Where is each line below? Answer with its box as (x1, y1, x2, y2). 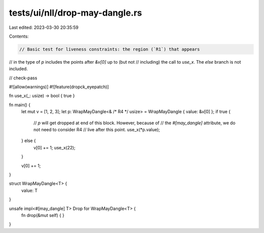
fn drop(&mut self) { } (21, 212, 65, 218)
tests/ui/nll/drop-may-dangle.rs (9, 7, 142, 18)
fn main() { (9, 102, 31, 108)
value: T (21, 187, 38, 193)
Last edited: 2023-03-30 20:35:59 (9, 24, 79, 30)
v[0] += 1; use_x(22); (33, 144, 76, 150)
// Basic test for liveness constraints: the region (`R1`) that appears (19, 47, 200, 52)
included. (9, 66, 28, 72)
